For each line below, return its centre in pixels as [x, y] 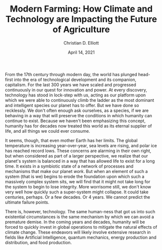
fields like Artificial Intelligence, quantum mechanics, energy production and [81, 237]
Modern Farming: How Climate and [81, 9]
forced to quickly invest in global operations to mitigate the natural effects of [81, 227]
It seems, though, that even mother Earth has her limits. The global [71, 140]
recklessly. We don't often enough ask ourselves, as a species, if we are [77, 110]
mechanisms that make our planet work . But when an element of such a [76, 171]
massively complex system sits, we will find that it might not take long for [78, 181]
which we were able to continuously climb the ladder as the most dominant [80, 100]
